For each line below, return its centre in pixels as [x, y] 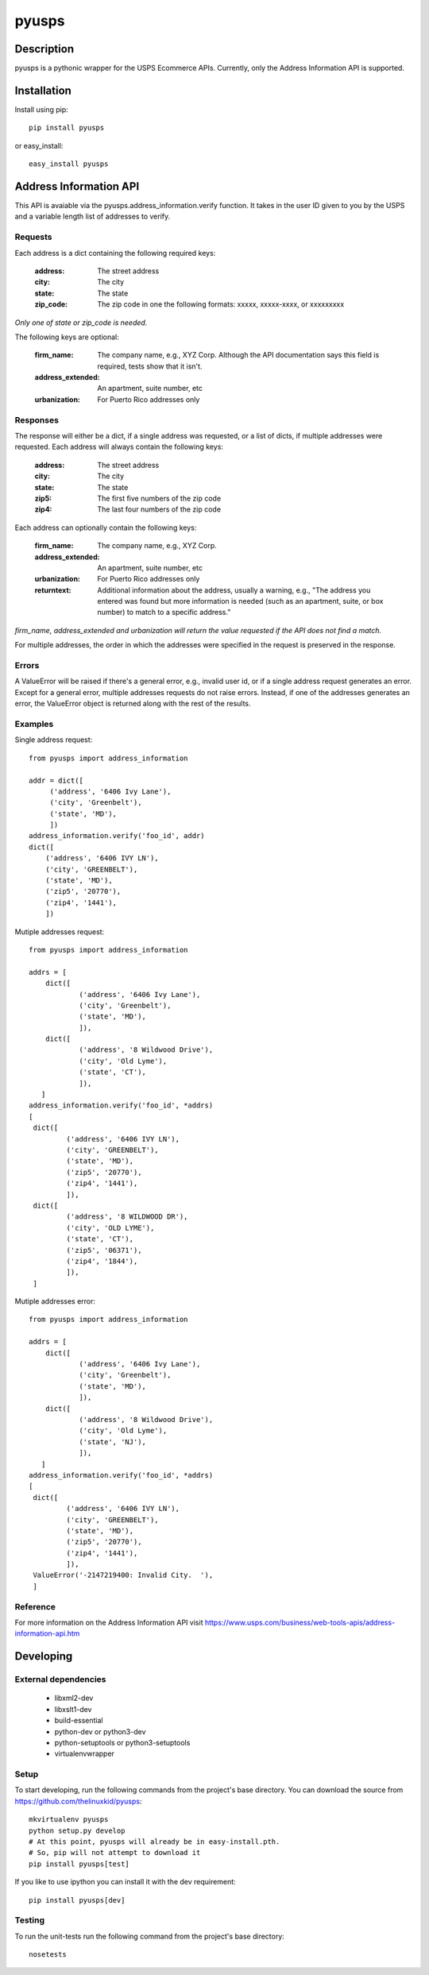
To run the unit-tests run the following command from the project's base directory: [150, 1936]
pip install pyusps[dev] [77, 1900]
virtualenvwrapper [85, 1754]
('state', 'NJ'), [113, 1442]
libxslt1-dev [73, 1709]
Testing [30, 1920]
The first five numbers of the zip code [159, 498]
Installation [43, 90]
